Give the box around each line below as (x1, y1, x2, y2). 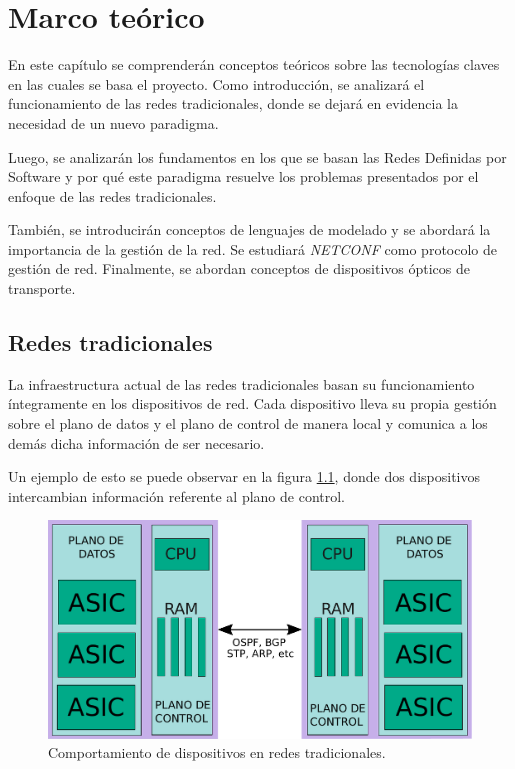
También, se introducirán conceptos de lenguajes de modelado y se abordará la (8, 219, 491, 240)
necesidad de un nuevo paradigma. (8, 112, 219, 133)
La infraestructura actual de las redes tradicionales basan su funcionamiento (8, 373, 475, 394)
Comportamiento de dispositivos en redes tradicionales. (48, 742, 386, 763)
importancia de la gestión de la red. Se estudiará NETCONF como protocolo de (8, 238, 497, 259)
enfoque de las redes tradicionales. (8, 185, 217, 206)
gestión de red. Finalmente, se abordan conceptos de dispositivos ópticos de (8, 258, 471, 279)
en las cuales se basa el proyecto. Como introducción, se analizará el (8, 73, 425, 94)
